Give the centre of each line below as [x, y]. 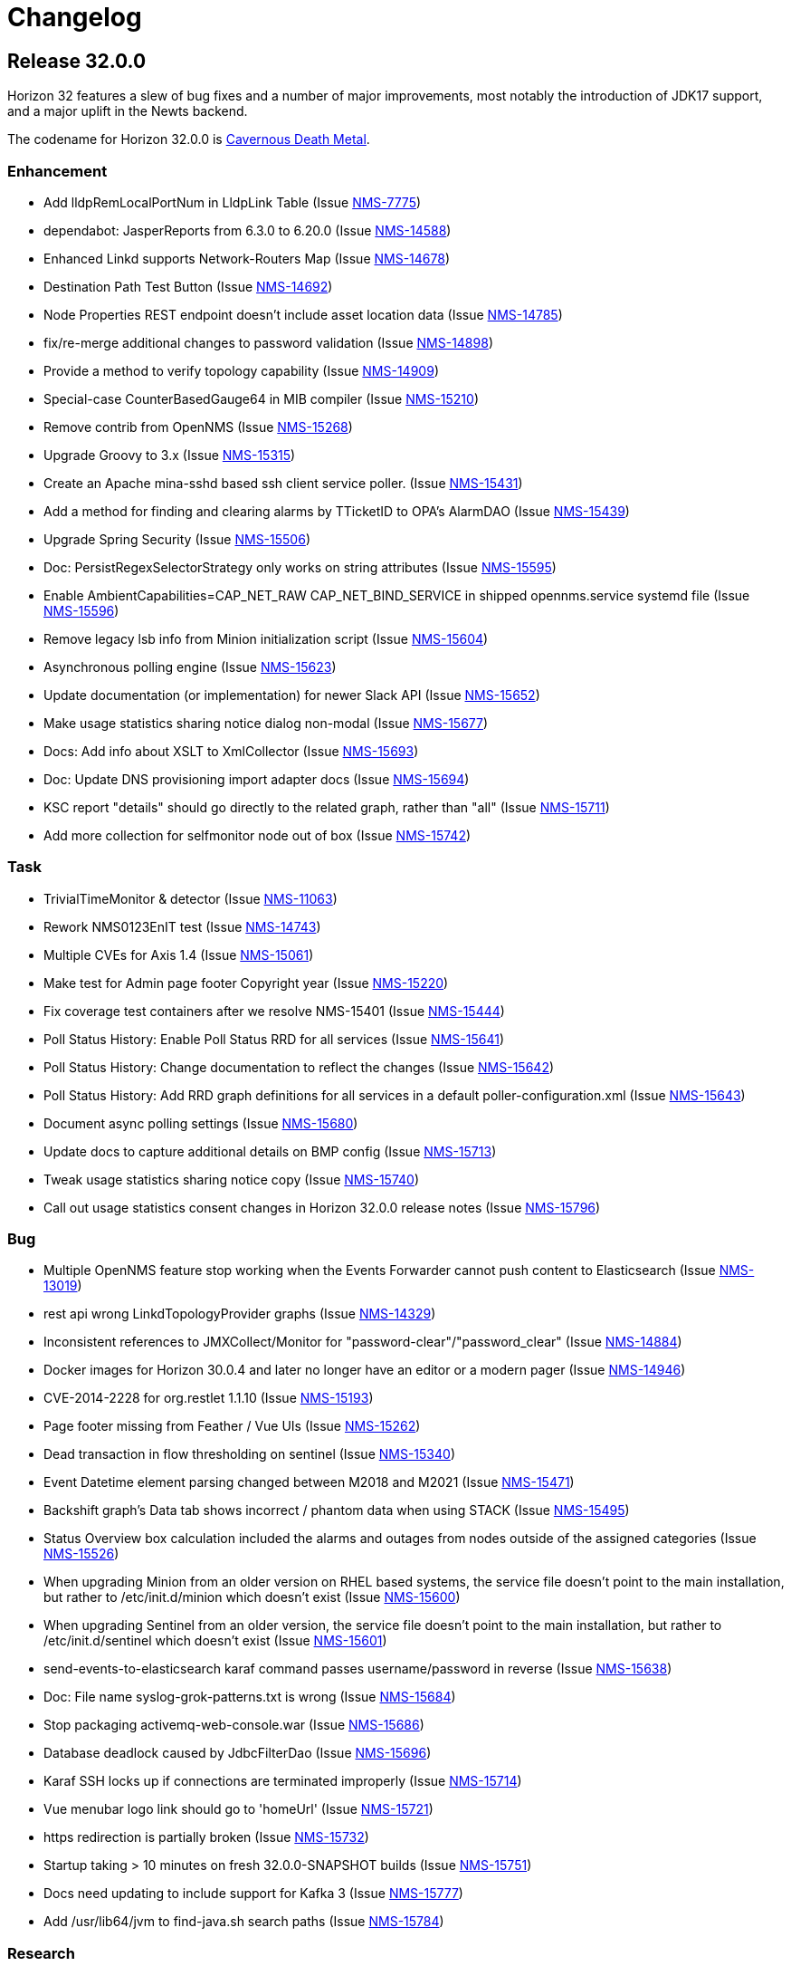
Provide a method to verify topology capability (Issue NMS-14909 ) [241, 370]
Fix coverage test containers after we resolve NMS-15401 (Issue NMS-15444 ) [274, 1011]
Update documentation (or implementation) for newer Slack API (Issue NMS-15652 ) [292, 695]
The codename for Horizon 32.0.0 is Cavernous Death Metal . [189, 139]
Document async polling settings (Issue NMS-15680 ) [201, 1123]
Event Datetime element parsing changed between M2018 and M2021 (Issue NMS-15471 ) [309, 1482]
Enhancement [57, 171]
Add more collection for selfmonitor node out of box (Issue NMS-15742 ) [257, 835]
